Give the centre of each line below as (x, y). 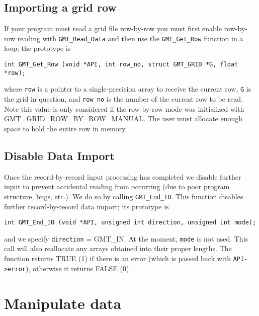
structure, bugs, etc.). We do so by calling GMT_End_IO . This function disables (124, 196)
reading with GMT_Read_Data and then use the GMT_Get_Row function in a (130, 38)
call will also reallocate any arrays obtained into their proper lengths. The (118, 248)
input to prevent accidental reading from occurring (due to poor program (117, 186)
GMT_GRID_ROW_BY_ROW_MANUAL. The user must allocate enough (123, 118)
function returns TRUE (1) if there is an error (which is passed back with (117, 258)
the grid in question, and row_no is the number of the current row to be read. (124, 99)
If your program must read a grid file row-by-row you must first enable (113, 28)
